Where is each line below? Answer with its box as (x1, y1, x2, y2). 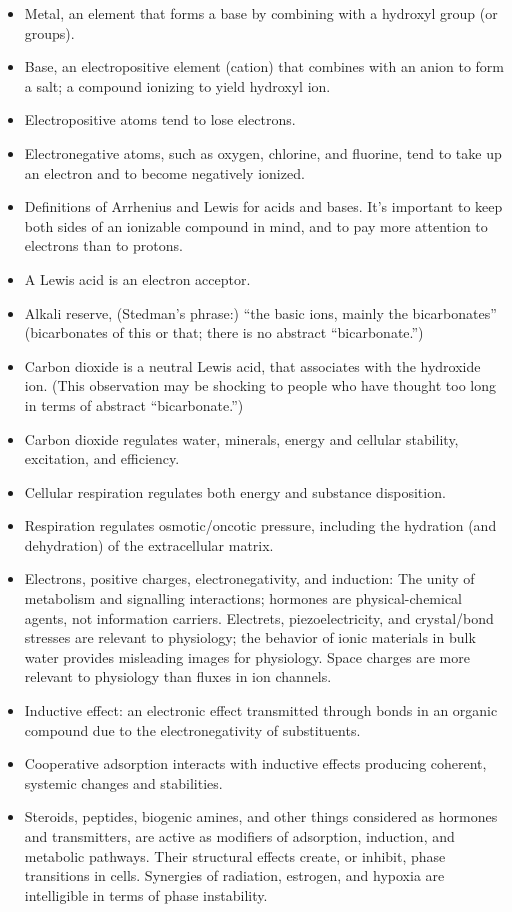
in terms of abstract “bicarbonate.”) (24, 394, 244, 415)
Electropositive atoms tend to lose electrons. (24, 109, 296, 130)
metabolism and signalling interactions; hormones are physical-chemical (24, 588, 463, 609)
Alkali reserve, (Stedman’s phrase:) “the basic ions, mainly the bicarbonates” (24, 302, 497, 323)
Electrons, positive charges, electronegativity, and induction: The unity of (24, 568, 475, 589)
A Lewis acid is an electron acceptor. (24, 268, 251, 289)
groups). (24, 22, 75, 43)
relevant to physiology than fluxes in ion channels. (24, 666, 332, 687)
